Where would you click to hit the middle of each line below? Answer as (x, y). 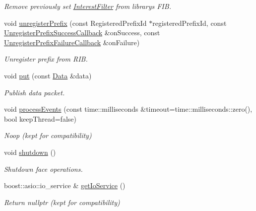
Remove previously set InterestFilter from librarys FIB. (88, 6)
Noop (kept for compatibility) (48, 135)
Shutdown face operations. (43, 169)
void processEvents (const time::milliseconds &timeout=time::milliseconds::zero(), (128, 109)
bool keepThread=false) (40, 118)
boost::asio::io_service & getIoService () (65, 185)
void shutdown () (30, 152)
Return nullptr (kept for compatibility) (62, 202)
